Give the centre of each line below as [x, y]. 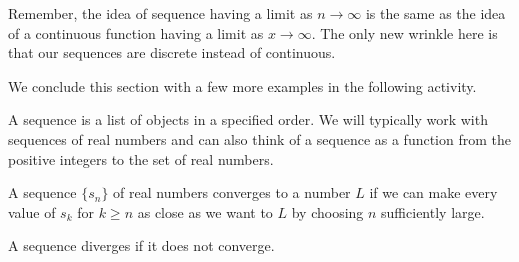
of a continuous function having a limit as [136, 32]
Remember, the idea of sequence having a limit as [160, 13]
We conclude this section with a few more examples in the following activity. [242, 85]
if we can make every [433, 192]
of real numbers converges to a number [232, 192]
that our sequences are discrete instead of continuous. [172, 52]
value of [32, 211]
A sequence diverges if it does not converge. [141, 245]
